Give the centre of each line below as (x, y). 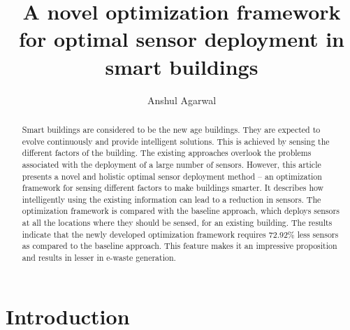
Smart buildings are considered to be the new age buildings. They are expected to (171, 129)
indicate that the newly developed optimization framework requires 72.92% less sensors (180, 234)
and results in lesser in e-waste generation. (99, 258)
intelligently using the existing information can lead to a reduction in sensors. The (172, 199)
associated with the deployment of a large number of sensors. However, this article (172, 164)
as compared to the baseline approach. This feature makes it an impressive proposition (180, 246)
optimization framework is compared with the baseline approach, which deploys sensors (181, 211)
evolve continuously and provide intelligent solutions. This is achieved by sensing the (176, 141)
